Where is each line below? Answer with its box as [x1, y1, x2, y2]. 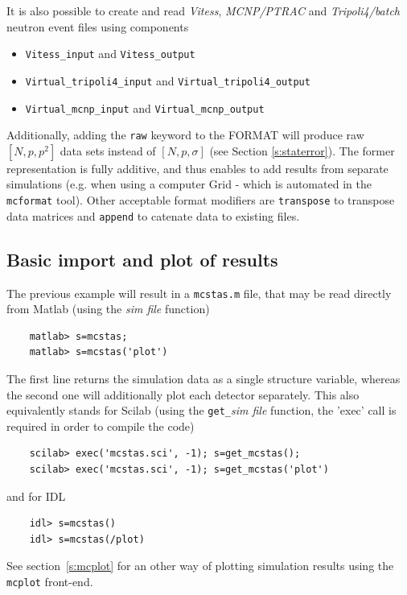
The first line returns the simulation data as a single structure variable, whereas [6, 370, 401, 386]
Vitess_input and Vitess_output [25, 45, 195, 62]
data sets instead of [60, 142, 156, 159]
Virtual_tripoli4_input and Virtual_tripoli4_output [25, 72, 310, 89]
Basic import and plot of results [6, 246, 278, 271]
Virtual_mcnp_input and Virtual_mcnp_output [25, 99, 265, 116]
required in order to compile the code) [6, 417, 195, 434]
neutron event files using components [6, 18, 189, 35]
